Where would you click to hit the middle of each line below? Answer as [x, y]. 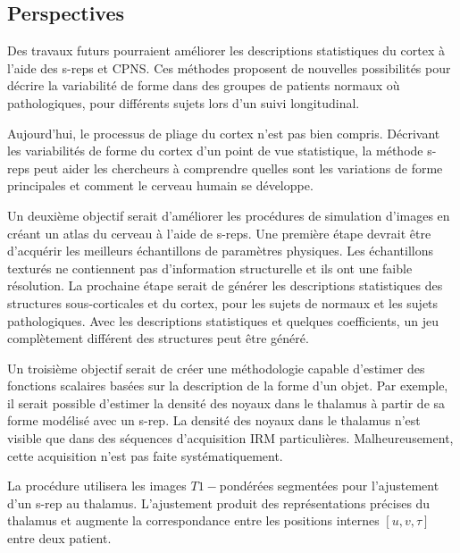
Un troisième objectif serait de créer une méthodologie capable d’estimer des [216, 368]
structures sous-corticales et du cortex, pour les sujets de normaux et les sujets [223, 302]
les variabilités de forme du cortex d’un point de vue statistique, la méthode [215, 151]
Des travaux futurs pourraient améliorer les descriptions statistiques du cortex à [226, 50]
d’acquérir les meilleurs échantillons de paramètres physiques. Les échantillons [220, 251]
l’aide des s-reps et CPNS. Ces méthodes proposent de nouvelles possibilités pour [229, 67]
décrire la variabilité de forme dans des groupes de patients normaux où [204, 85]
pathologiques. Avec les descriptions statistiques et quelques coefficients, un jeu [223, 320]
